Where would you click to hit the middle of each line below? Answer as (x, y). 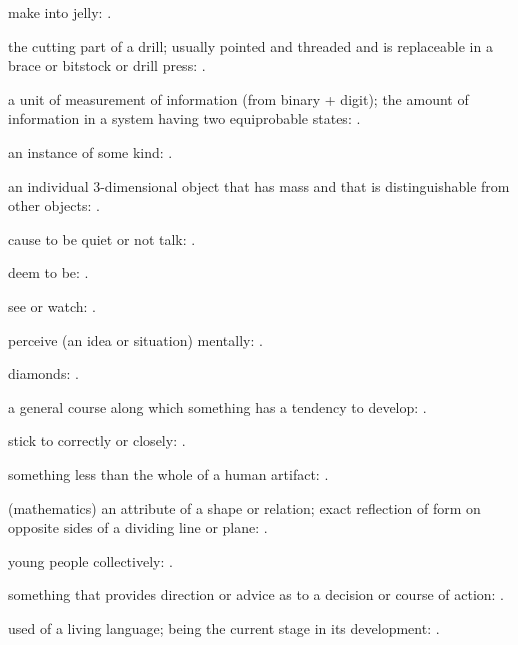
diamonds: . (43, 373)
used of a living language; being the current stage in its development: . (224, 627)
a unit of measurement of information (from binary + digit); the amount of (238, 98)
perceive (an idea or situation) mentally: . (135, 339)
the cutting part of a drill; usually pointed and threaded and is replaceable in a (250, 45)
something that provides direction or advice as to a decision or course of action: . (256, 594)
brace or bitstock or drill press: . (107, 65)
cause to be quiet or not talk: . (102, 238)
